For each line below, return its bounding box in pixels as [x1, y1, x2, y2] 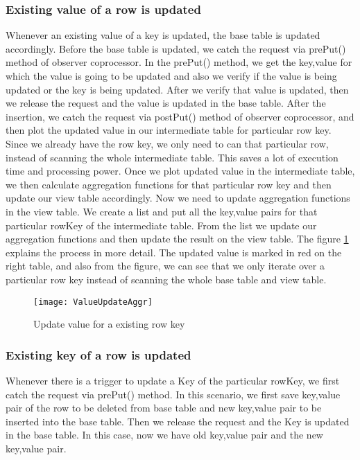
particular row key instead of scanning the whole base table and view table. [6, 272, 327, 286]
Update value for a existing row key [33, 317, 185, 331]
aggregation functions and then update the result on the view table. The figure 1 [6, 231, 349, 246]
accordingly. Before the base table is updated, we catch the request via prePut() [6, 41, 346, 55]
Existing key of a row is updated [6, 346, 191, 363]
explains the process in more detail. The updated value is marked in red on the [6, 245, 342, 259]
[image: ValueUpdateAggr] [33, 297, 153, 307]
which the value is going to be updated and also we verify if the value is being [6, 69, 337, 82]
